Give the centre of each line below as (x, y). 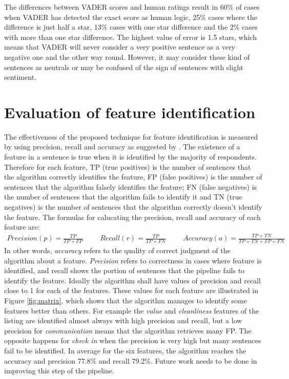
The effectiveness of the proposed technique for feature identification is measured (131, 136)
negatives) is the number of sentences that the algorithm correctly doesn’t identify (133, 207)
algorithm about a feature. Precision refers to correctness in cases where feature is (133, 260)
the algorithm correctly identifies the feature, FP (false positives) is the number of (133, 177)
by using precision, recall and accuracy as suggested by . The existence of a (122, 147)
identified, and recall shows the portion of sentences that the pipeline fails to (125, 270)
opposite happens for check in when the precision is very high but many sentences (133, 340)
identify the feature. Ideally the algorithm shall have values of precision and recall (132, 280)
